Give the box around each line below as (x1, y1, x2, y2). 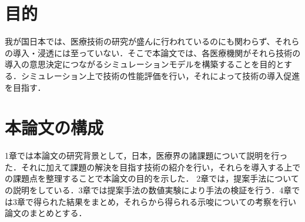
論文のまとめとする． (5, 207, 87, 219)
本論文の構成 (5, 115, 104, 139)
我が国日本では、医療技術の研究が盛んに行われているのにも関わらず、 (5, 35, 275, 47)
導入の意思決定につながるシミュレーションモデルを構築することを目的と (5, 58, 284, 70)
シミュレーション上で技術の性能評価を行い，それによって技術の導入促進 (21, 69, 300, 81)
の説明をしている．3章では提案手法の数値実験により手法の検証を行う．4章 (5, 184, 292, 196)
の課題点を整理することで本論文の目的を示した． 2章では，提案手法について (5, 172, 299, 185)
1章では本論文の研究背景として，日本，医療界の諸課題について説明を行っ (5, 149, 288, 162)
